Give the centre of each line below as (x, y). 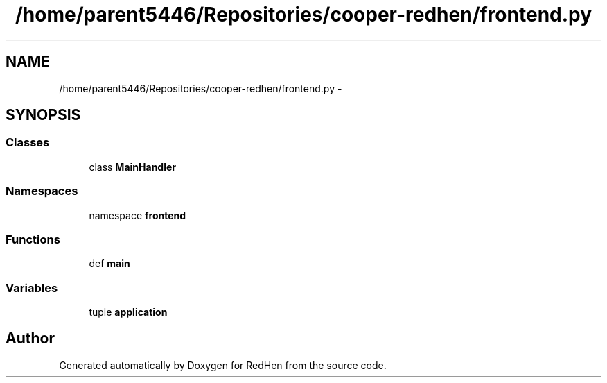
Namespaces (42, 191)
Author (30, 339)
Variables (32, 288)
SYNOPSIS (43, 115)
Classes (28, 143)
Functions (33, 239)
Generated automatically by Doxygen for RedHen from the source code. (223, 365)
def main (109, 264)
